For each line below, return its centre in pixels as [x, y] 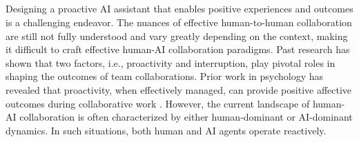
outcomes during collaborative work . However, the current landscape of [158, 103]
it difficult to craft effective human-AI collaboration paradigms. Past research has [178, 49]
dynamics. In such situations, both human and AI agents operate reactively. [166, 130]
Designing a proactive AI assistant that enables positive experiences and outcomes [179, 9]
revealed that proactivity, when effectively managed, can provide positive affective [179, 89]
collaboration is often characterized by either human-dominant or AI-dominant [186, 117]
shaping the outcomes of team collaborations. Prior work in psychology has [165, 76]
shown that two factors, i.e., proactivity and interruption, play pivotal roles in [171, 62]
